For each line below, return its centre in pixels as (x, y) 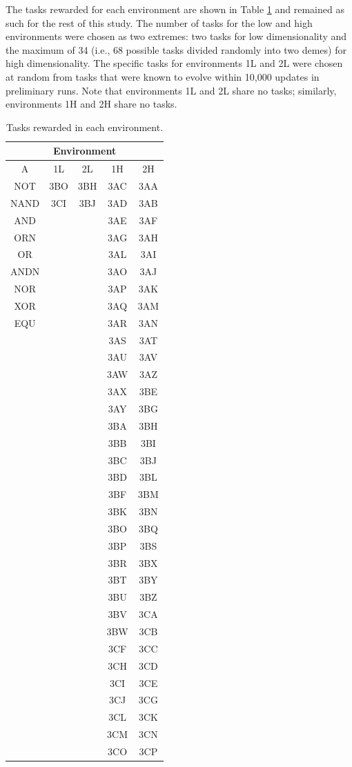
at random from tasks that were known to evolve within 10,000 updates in (163, 76)
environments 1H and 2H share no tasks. (91, 104)
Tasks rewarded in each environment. (85, 127)
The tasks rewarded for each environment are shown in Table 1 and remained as (175, 9)
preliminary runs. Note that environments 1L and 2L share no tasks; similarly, (171, 90)
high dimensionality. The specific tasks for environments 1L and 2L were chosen (174, 63)
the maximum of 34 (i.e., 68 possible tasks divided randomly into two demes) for (176, 49)
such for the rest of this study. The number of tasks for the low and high (159, 22)
